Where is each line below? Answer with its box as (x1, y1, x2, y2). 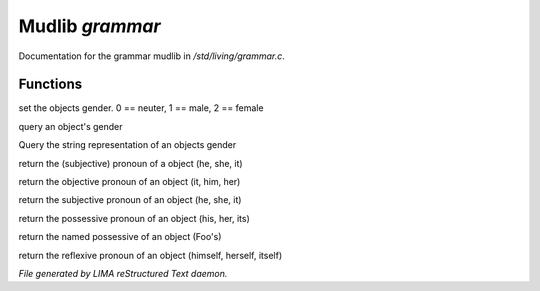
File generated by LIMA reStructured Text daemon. (18, 267, 228, 279)
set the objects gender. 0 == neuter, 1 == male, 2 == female (18, 102, 264, 114)
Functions (18, 76, 83, 93)
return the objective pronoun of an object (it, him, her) (18, 176, 241, 188)
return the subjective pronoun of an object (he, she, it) (18, 194, 242, 206)
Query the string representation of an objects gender (18, 139, 237, 151)
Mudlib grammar (18, 15, 161, 37)
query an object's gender (18, 120, 124, 132)
